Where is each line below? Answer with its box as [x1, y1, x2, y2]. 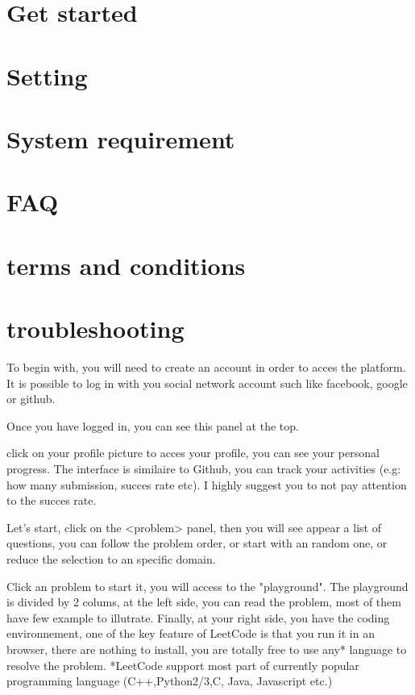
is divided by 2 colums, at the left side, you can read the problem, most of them [6, 593, 401, 610]
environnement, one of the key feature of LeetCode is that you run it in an [6, 625, 375, 642]
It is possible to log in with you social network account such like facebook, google [6, 374, 408, 391]
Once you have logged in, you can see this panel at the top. [6, 417, 299, 434]
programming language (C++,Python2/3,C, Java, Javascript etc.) [6, 672, 333, 689]
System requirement [6, 122, 235, 155]
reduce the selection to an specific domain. [6, 550, 216, 567]
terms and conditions [6, 248, 246, 281]
